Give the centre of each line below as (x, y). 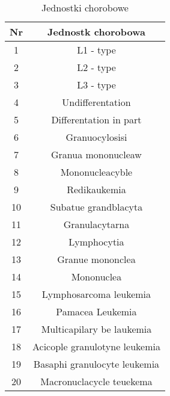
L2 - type (96, 67)
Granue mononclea (96, 259)
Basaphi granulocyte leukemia (96, 364)
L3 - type (96, 85)
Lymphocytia (96, 242)
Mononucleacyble (96, 172)
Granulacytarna (96, 224)
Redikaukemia (96, 189)
